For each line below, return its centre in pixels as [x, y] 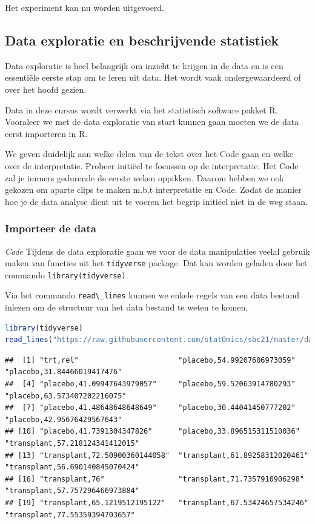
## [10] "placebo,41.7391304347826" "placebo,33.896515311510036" [152, 432]
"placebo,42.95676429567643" [64, 419]
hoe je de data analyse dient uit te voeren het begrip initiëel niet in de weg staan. [156, 201]
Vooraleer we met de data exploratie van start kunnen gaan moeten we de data [152, 122]
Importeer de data [51, 228]
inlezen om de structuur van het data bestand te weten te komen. [127, 307]
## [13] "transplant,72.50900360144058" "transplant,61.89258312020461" [157, 455]
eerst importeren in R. [46, 133]
